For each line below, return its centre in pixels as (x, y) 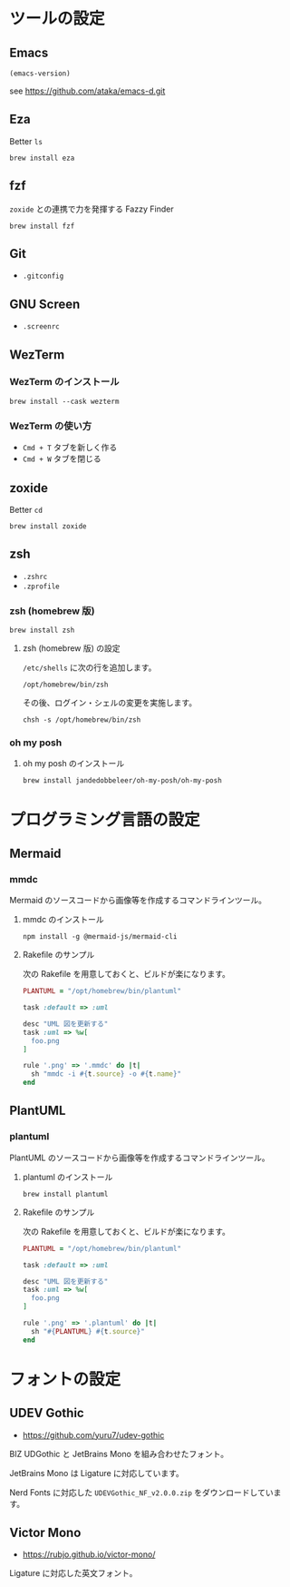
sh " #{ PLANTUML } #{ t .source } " (88, 1331)
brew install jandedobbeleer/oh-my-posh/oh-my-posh (122, 781)
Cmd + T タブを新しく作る (70, 448)
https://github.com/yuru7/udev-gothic (93, 1434)
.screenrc (41, 327)
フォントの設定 (65, 1379)
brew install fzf (42, 226)
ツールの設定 (58, 19)
